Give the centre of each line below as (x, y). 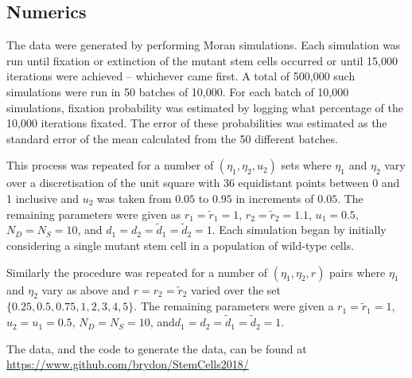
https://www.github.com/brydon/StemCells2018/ (128, 364)
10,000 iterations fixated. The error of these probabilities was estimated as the (197, 123)
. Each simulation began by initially (299, 230)
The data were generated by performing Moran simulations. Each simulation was (204, 45)
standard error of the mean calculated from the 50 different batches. (172, 138)
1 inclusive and (43, 198)
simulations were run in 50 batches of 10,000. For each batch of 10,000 (178, 91)
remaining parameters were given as (94, 214)
